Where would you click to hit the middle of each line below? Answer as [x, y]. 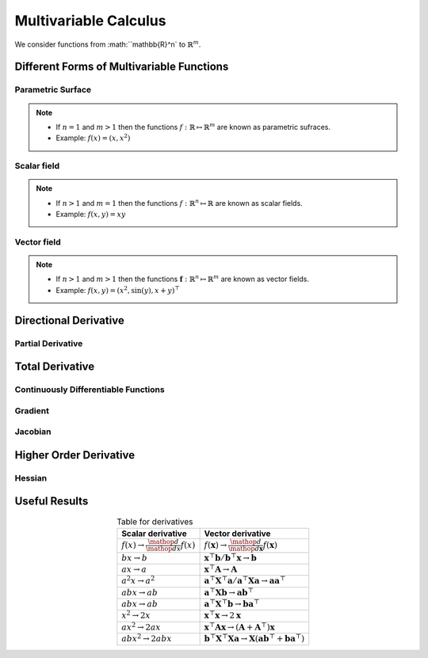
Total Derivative [55, 367]
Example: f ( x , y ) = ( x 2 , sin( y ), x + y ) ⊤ [118, 290]
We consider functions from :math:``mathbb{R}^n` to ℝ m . [108, 44]
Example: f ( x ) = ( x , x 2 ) [93, 137]
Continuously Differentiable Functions [90, 390]
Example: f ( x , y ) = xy [91, 215]
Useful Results [52, 502]
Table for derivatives [155, 521]
